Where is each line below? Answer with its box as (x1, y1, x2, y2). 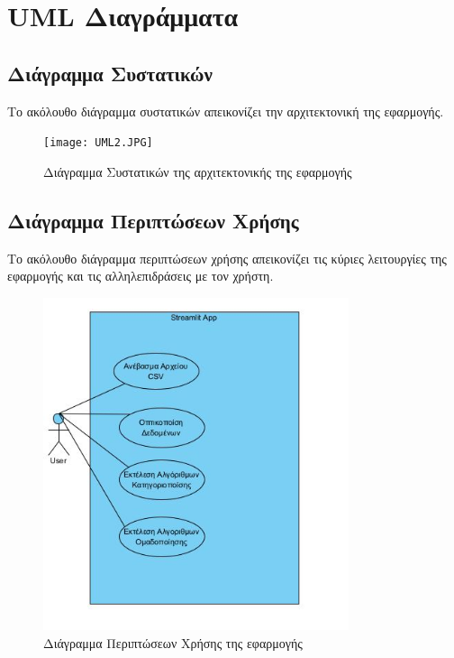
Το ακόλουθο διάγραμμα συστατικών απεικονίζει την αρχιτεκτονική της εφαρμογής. (7, 101, 444, 120)
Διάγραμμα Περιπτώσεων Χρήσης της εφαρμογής (43, 633, 303, 652)
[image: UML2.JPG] (43, 136, 153, 150)
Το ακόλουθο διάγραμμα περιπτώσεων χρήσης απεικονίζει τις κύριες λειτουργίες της (7, 248, 447, 267)
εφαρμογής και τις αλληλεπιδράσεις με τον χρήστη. (7, 266, 274, 285)
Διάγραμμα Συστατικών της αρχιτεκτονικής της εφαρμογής (43, 162, 352, 181)
